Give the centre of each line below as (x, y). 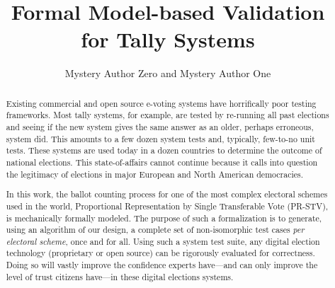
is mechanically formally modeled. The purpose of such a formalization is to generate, (164, 218)
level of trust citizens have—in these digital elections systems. (120, 276)
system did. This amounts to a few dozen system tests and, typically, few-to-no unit (160, 138)
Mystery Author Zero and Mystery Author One (168, 73)
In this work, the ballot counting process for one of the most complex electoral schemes (167, 194)
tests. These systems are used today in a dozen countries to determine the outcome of (164, 150)
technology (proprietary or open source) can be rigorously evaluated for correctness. (160, 253)
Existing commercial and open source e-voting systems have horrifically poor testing (161, 103)
